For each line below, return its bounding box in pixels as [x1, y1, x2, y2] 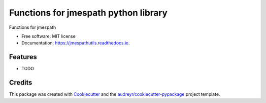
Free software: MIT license [21, 33, 76, 39]
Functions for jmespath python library [9, 7, 167, 18]
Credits [9, 79, 33, 87]
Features [9, 53, 37, 61]
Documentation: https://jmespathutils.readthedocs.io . [21, 40, 130, 46]
